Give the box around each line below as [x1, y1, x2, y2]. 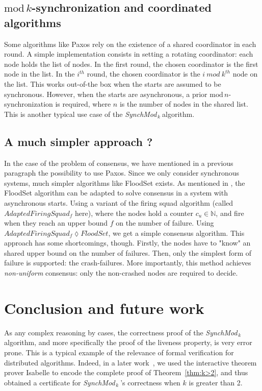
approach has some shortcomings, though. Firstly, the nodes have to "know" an [4, 237, 251, 248]
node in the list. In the [4, 68, 75, 79]
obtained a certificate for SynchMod [4, 377, 115, 387]
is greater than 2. [189, 377, 243, 387]
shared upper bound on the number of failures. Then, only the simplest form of [4, 247, 252, 258]
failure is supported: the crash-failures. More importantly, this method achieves [4, 257, 251, 268]
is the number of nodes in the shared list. [119, 99, 248, 109]
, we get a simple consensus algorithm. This [108, 227, 245, 238]
